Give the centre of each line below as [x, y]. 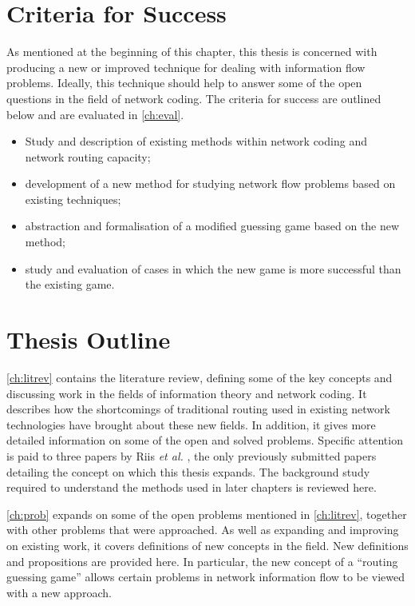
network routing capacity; [88, 156]
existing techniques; [73, 199]
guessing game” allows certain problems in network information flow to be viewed [206, 577]
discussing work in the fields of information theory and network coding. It [187, 393]
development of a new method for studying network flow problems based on [210, 183]
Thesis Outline [89, 339]
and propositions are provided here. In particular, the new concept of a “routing [202, 561]
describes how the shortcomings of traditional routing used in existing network [198, 409]
